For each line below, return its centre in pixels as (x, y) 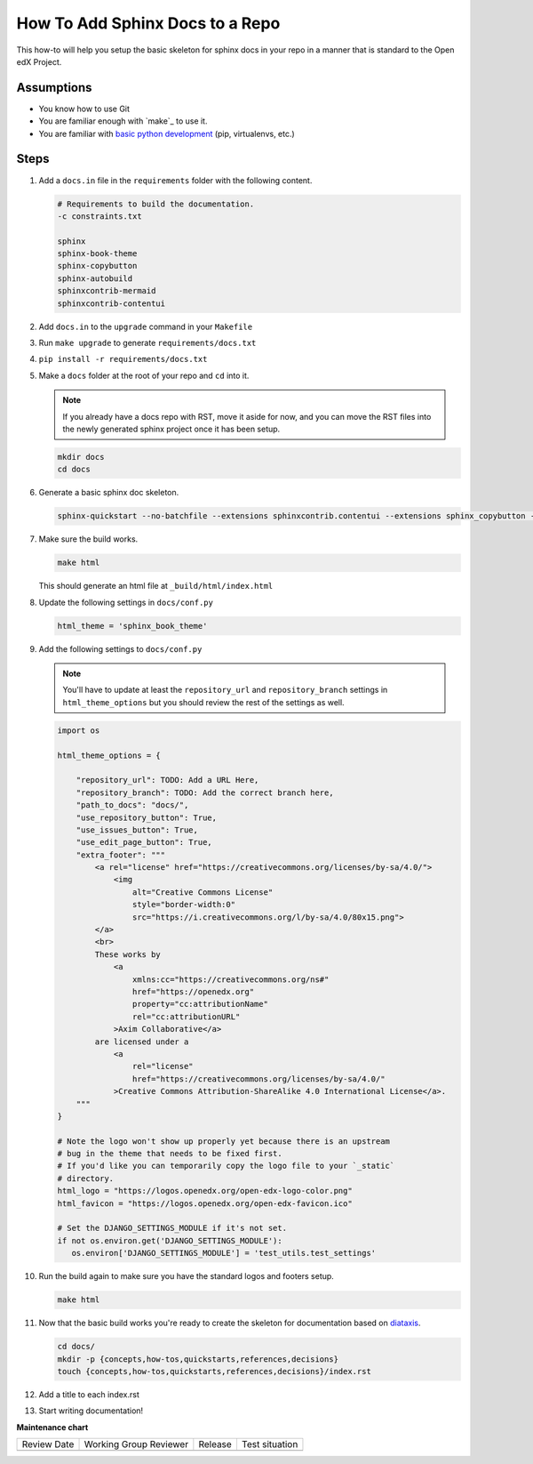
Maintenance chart (52, 1427)
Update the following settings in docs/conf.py (126, 602)
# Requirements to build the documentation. (156, 204)
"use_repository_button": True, (147, 817)
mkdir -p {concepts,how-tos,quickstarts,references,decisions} (198, 1359)
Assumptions (54, 88)
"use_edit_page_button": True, (144, 842)
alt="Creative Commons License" (203, 892)
